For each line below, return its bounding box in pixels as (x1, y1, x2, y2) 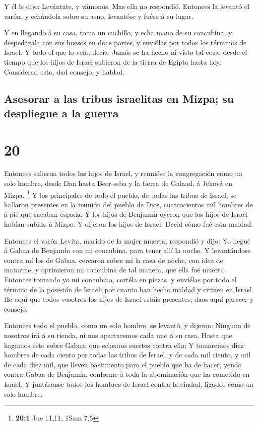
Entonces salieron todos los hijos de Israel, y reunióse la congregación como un (4, 168, 243, 178)
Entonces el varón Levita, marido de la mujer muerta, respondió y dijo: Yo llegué (4, 235, 251, 246)
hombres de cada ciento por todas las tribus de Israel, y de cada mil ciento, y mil (4, 349, 251, 360)
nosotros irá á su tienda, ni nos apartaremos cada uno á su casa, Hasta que (4, 330, 232, 341)
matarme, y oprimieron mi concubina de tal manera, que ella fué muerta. (4, 264, 226, 275)
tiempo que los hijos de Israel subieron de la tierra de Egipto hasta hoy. (4, 56, 222, 67)
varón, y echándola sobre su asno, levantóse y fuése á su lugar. (4, 10, 193, 21)
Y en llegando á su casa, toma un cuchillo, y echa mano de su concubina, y (4, 27, 232, 38)
